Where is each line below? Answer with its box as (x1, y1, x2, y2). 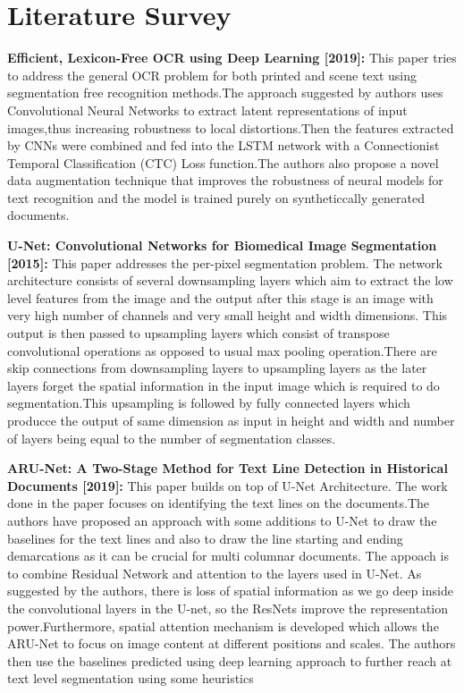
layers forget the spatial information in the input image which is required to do (7, 376, 440, 394)
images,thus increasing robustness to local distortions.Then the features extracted (7, 118, 454, 137)
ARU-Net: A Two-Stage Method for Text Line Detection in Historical (7, 459, 448, 477)
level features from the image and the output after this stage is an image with (7, 288, 434, 307)
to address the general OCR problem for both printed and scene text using (7, 65, 418, 84)
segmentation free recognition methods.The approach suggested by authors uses (7, 83, 443, 102)
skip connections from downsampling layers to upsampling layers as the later (7, 359, 427, 377)
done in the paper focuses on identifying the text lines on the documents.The (7, 494, 430, 512)
